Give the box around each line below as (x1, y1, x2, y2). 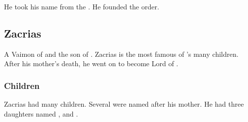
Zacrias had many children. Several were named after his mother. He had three (4, 99, 244, 109)
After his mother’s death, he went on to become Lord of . (4, 58, 179, 69)
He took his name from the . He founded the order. (4, 1, 159, 11)
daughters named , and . (4, 108, 78, 119)
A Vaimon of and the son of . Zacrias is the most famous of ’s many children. (4, 48, 239, 59)
